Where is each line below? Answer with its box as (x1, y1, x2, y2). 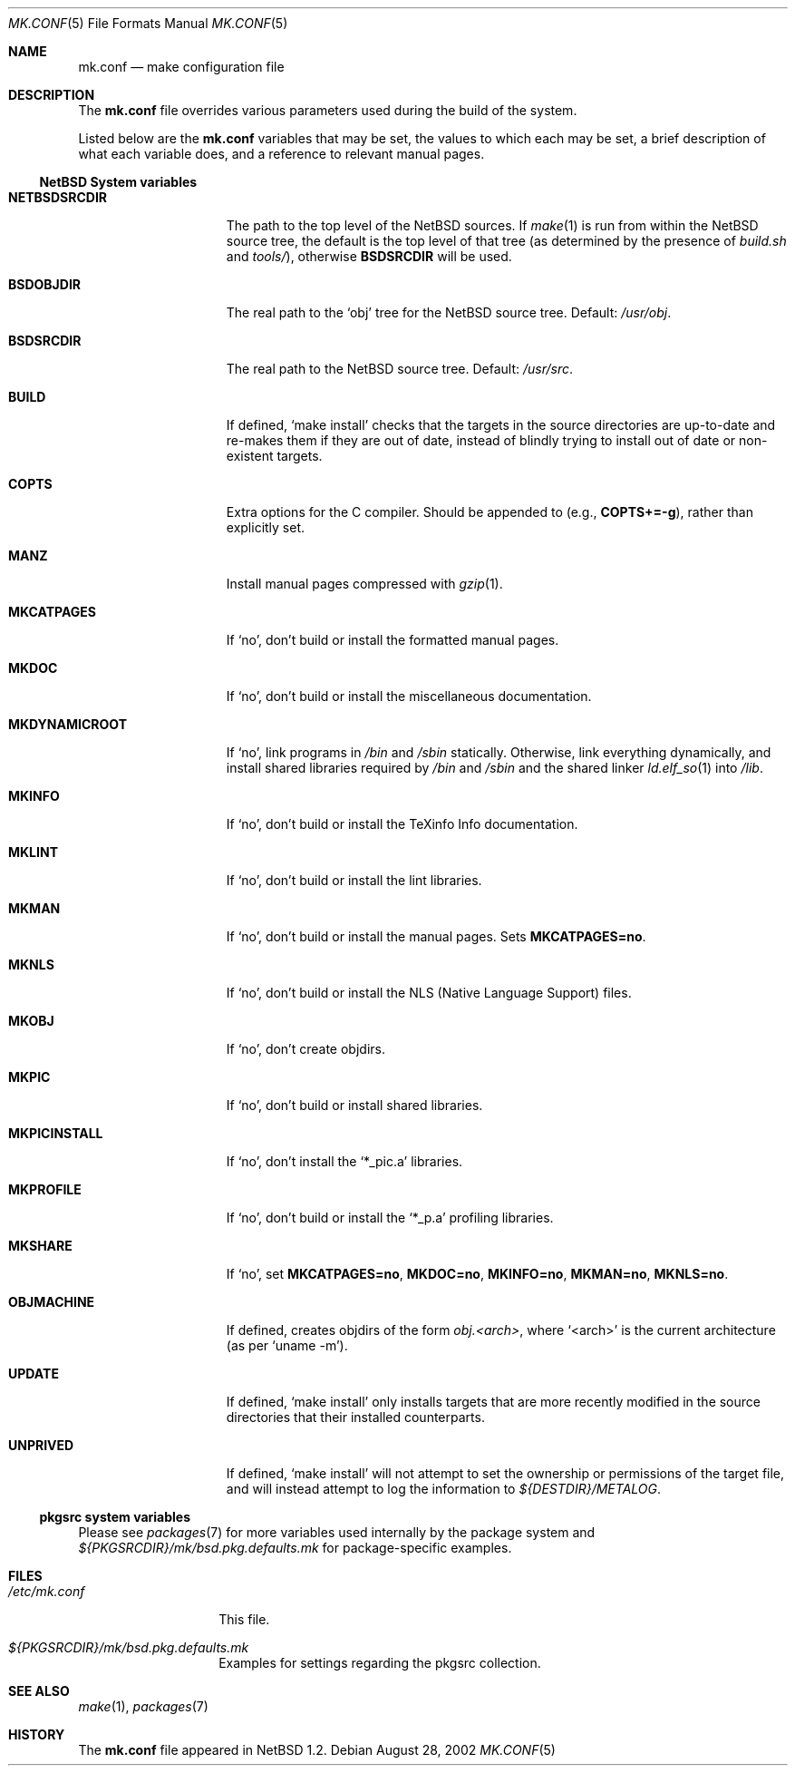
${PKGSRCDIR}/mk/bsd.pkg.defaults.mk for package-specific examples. (78, 1540, 512, 1555)
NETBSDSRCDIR (8, 190, 108, 205)
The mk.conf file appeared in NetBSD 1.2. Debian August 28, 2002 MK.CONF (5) (78, 1742, 556, 1758)
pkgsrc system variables (39, 1509, 191, 1525)
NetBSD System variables (39, 174, 198, 190)
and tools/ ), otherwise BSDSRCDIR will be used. (226, 248, 512, 264)
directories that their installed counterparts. (226, 1409, 485, 1425)
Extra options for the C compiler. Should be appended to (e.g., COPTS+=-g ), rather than (226, 504, 753, 520)
